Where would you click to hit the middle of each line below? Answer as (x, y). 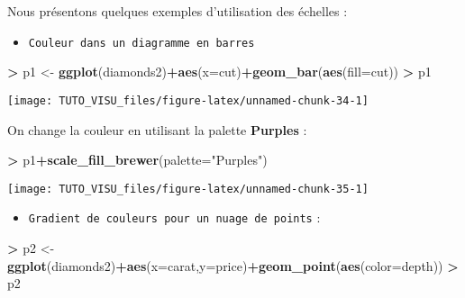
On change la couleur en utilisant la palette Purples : (157, 129)
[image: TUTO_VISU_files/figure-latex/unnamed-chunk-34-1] (188, 100)
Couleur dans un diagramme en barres (141, 43)
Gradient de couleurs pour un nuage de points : (174, 217)
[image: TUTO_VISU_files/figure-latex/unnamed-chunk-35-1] (188, 189)
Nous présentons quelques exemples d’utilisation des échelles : (178, 11)
